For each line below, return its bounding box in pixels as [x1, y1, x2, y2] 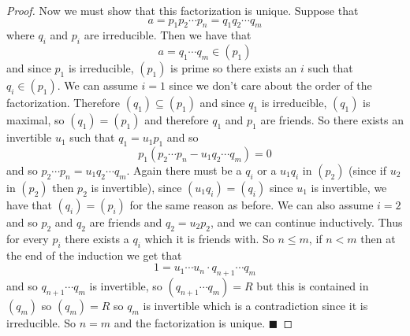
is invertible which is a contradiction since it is [143, 297, 368, 313]
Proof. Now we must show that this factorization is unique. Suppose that [6, 2, 359, 18]
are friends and [89, 213, 162, 230]
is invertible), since [91, 179, 182, 195]
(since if [348, 161, 386, 178]
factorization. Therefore [6, 94, 121, 111]
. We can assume [57, 77, 138, 94]
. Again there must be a [126, 161, 242, 178]
